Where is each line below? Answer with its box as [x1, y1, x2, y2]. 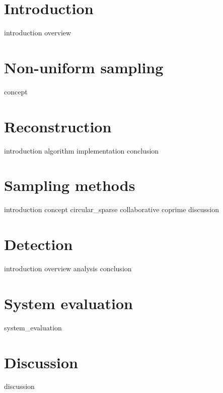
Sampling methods [4, 175, 135, 195]
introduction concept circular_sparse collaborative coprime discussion [4, 204, 219, 215]
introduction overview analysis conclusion [4, 263, 132, 273]
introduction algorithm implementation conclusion [4, 145, 159, 156]
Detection [4, 234, 73, 255]
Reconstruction [4, 116, 112, 136]
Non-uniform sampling [4, 57, 164, 77]
